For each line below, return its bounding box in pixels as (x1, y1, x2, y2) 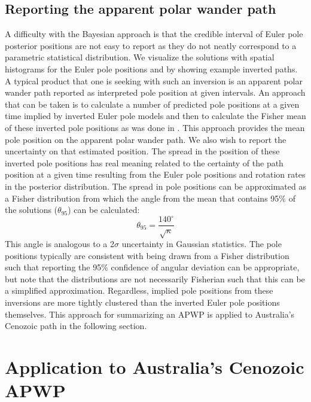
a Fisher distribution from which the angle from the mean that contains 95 (5, 191, 279, 204)
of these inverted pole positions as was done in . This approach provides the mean (5, 121, 305, 133)
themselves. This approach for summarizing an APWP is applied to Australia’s (5, 307, 295, 320)
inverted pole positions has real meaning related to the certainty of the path (5, 156, 283, 169)
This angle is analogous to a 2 (5, 237, 114, 250)
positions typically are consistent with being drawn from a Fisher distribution (5, 249, 289, 261)
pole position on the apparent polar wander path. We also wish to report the (5, 133, 286, 145)
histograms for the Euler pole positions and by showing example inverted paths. (5, 62, 298, 75)
